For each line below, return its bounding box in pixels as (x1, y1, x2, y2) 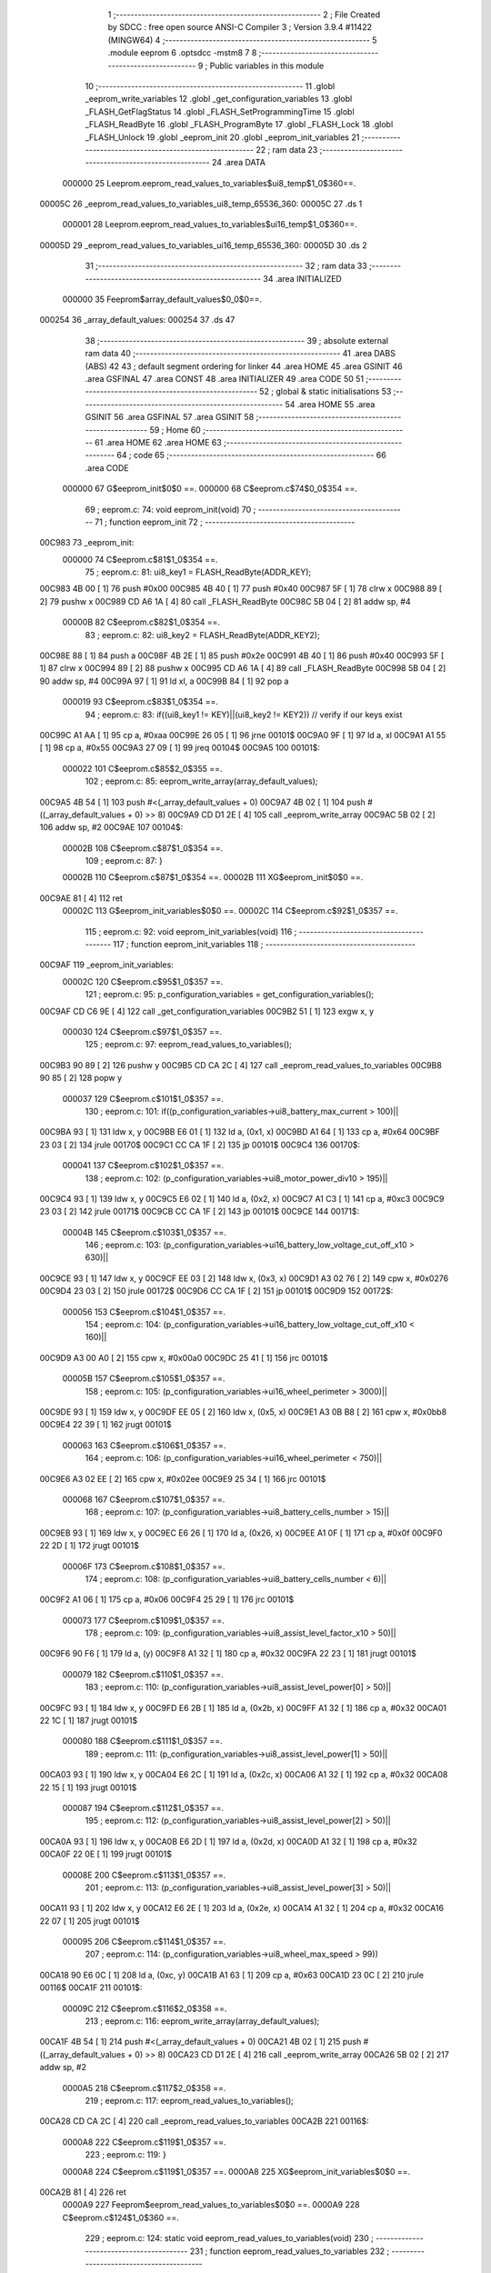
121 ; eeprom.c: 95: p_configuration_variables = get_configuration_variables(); (85, 989, 375, 1000)
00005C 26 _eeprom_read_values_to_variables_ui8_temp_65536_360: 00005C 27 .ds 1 (39, 198, 363, 209)
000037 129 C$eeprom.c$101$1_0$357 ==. (62, 1093, 225, 1104)
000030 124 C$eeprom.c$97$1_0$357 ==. (62, 1026, 223, 1036)
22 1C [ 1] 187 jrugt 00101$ (39, 1715, 138, 1727)
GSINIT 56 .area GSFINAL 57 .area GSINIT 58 (85, 412, 255, 423)
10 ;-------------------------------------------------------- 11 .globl (85, 80, 336, 91)
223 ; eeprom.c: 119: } (85, 2149, 167, 2160)
